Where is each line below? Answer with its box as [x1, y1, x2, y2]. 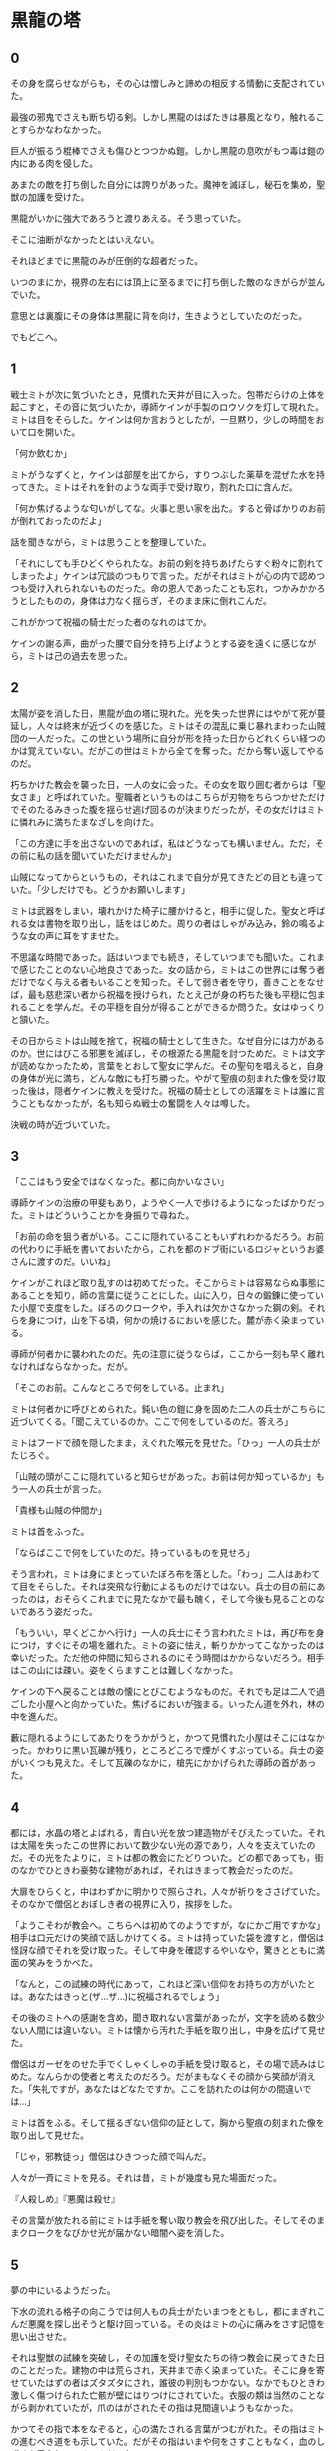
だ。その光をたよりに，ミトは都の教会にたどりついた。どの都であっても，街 [10, 1852, 324, 1864]
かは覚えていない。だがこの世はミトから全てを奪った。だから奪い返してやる [10, 744, 325, 756]
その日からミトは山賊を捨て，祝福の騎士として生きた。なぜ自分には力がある [10, 1034, 325, 1046]
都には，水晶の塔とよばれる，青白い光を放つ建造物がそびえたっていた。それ [10, 1827, 326, 1839]
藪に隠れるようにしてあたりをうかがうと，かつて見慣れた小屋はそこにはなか [10, 1732, 325, 1744]
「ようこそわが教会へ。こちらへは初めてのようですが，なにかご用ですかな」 [10, 1919, 326, 1931]
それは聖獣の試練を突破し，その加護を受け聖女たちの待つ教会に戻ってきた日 [10, 2352, 325, 2364]
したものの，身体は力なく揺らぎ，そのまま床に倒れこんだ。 [27, 594, 272, 606]
